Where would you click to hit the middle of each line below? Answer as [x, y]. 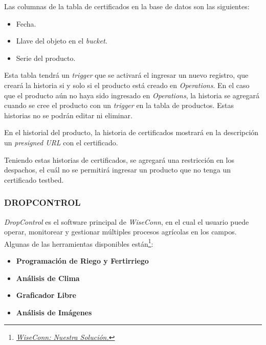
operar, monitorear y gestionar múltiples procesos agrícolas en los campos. [120, 232]
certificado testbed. [34, 179]
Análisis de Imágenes [54, 312]
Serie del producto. [46, 58]
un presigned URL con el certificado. [61, 142]
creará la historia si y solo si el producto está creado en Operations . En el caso [127, 85]
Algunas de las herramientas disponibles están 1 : [79, 243]
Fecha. [26, 23]
